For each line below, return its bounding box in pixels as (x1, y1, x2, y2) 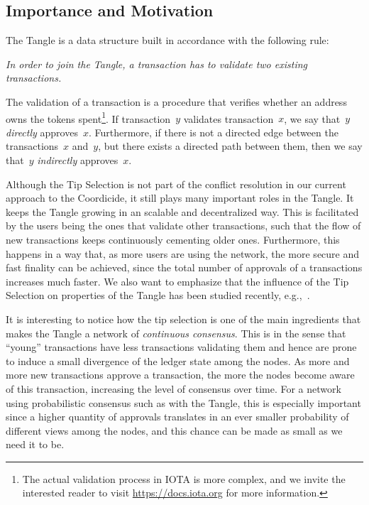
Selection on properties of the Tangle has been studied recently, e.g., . (6, 288, 310, 303)
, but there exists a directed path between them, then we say (98, 139, 363, 153)
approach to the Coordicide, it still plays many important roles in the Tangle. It (6, 190, 354, 205)
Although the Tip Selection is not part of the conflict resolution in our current (6, 176, 346, 191)
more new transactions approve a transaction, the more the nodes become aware (6, 367, 355, 382)
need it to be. (6, 437, 65, 452)
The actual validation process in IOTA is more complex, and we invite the (22, 471, 346, 486)
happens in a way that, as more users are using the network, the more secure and (6, 246, 360, 261)
